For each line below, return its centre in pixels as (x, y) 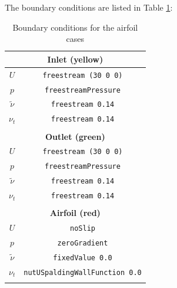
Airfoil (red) (75, 213)
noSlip (83, 229)
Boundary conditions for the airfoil (75, 27)
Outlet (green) (75, 136)
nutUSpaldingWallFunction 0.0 (83, 272)
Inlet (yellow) (75, 59)
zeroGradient (83, 243)
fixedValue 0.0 (83, 258)
